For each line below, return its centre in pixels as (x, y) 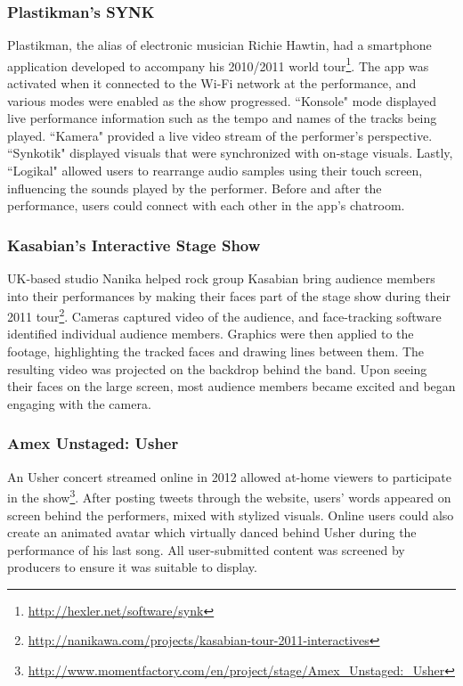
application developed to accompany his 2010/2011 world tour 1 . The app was (218, 64)
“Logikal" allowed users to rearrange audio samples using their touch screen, (215, 171)
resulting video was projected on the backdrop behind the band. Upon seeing (217, 368)
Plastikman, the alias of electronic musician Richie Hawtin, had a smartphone (219, 45)
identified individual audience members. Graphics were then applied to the (211, 334)
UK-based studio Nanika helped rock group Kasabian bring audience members (221, 278)
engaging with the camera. (79, 403)
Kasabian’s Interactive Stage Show (134, 245)
